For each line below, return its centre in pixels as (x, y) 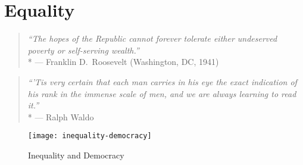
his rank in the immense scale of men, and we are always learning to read (162, 93)
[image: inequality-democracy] (90, 136)
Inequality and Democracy (76, 155)
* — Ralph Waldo (61, 116)
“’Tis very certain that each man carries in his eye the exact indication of (162, 81)
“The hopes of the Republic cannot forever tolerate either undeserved (152, 38)
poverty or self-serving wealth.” (83, 50)
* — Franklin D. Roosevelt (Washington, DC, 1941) (123, 62)
